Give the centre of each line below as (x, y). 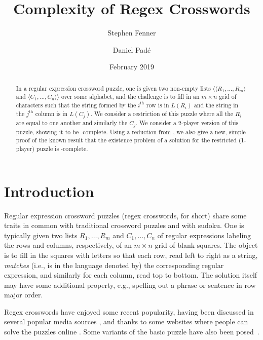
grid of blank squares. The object (206, 245)
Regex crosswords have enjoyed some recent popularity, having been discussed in (129, 311)
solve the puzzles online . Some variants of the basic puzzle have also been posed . (132, 332)
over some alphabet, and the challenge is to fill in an (130, 97)
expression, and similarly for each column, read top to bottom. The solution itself (131, 275)
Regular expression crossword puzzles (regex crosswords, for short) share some (125, 215)
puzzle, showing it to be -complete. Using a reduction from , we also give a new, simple (131, 131)
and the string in (216, 105)
